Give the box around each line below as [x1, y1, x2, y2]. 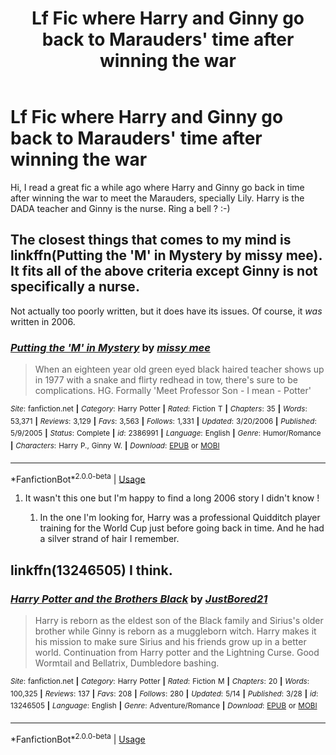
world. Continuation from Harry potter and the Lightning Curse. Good [34, 647, 320, 659]
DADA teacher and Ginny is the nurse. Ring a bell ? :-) [10, 202, 231, 214]
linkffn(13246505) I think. [10, 562, 173, 579]
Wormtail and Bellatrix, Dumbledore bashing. [34, 657, 220, 669]
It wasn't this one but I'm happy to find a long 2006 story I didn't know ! [24, 492, 320, 504]
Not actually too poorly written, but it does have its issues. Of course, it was [10, 305, 323, 317]
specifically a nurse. [10, 278, 140, 296]
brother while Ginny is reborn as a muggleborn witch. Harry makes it [34, 625, 317, 637]
